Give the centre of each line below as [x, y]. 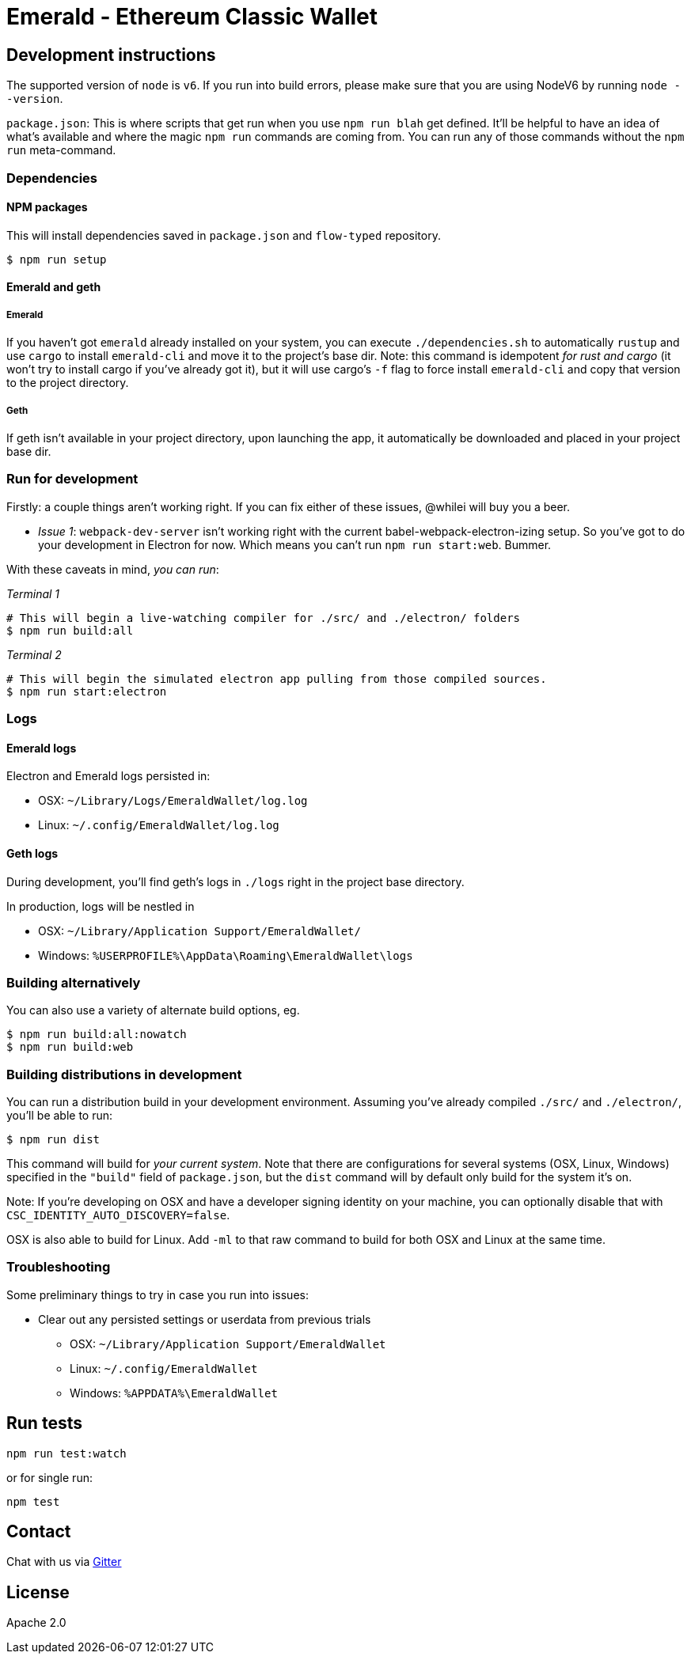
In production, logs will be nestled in [101, 906]
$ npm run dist [53, 1139]
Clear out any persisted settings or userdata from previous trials [205, 1319]
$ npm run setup [57, 259]
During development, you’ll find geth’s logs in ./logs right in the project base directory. [235, 881]
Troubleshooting [59, 1267]
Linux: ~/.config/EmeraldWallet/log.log [159, 825]
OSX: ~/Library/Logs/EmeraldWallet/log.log [173, 801]
